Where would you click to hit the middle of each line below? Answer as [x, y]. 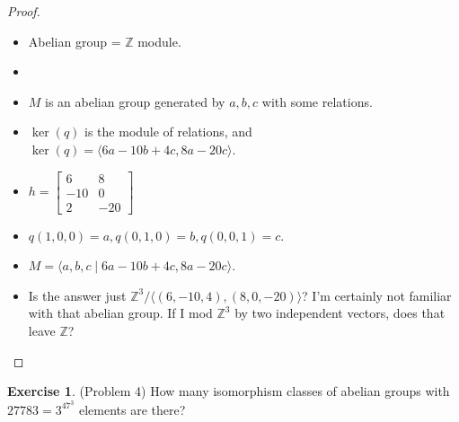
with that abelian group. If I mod [120, 313]
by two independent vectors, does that [340, 313]
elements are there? [132, 409]
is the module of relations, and [168, 132]
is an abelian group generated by [135, 101]
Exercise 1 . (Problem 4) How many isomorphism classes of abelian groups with [229, 391]
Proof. [24, 11]
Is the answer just [77, 295]
